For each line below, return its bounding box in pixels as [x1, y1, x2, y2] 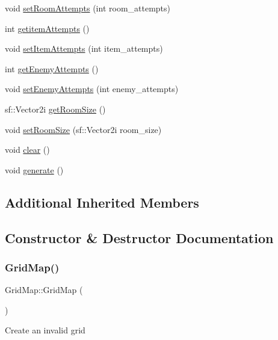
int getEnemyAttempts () [5, 62, 99, 75]
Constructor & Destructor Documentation [5, 228, 274, 247]
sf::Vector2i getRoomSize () [5, 102, 106, 115]
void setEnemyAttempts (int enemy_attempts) [5, 82, 179, 95]
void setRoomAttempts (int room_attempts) [5, 2, 171, 14]
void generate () [5, 163, 64, 176]
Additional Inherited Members [5, 193, 199, 211]
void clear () [5, 143, 50, 156]
